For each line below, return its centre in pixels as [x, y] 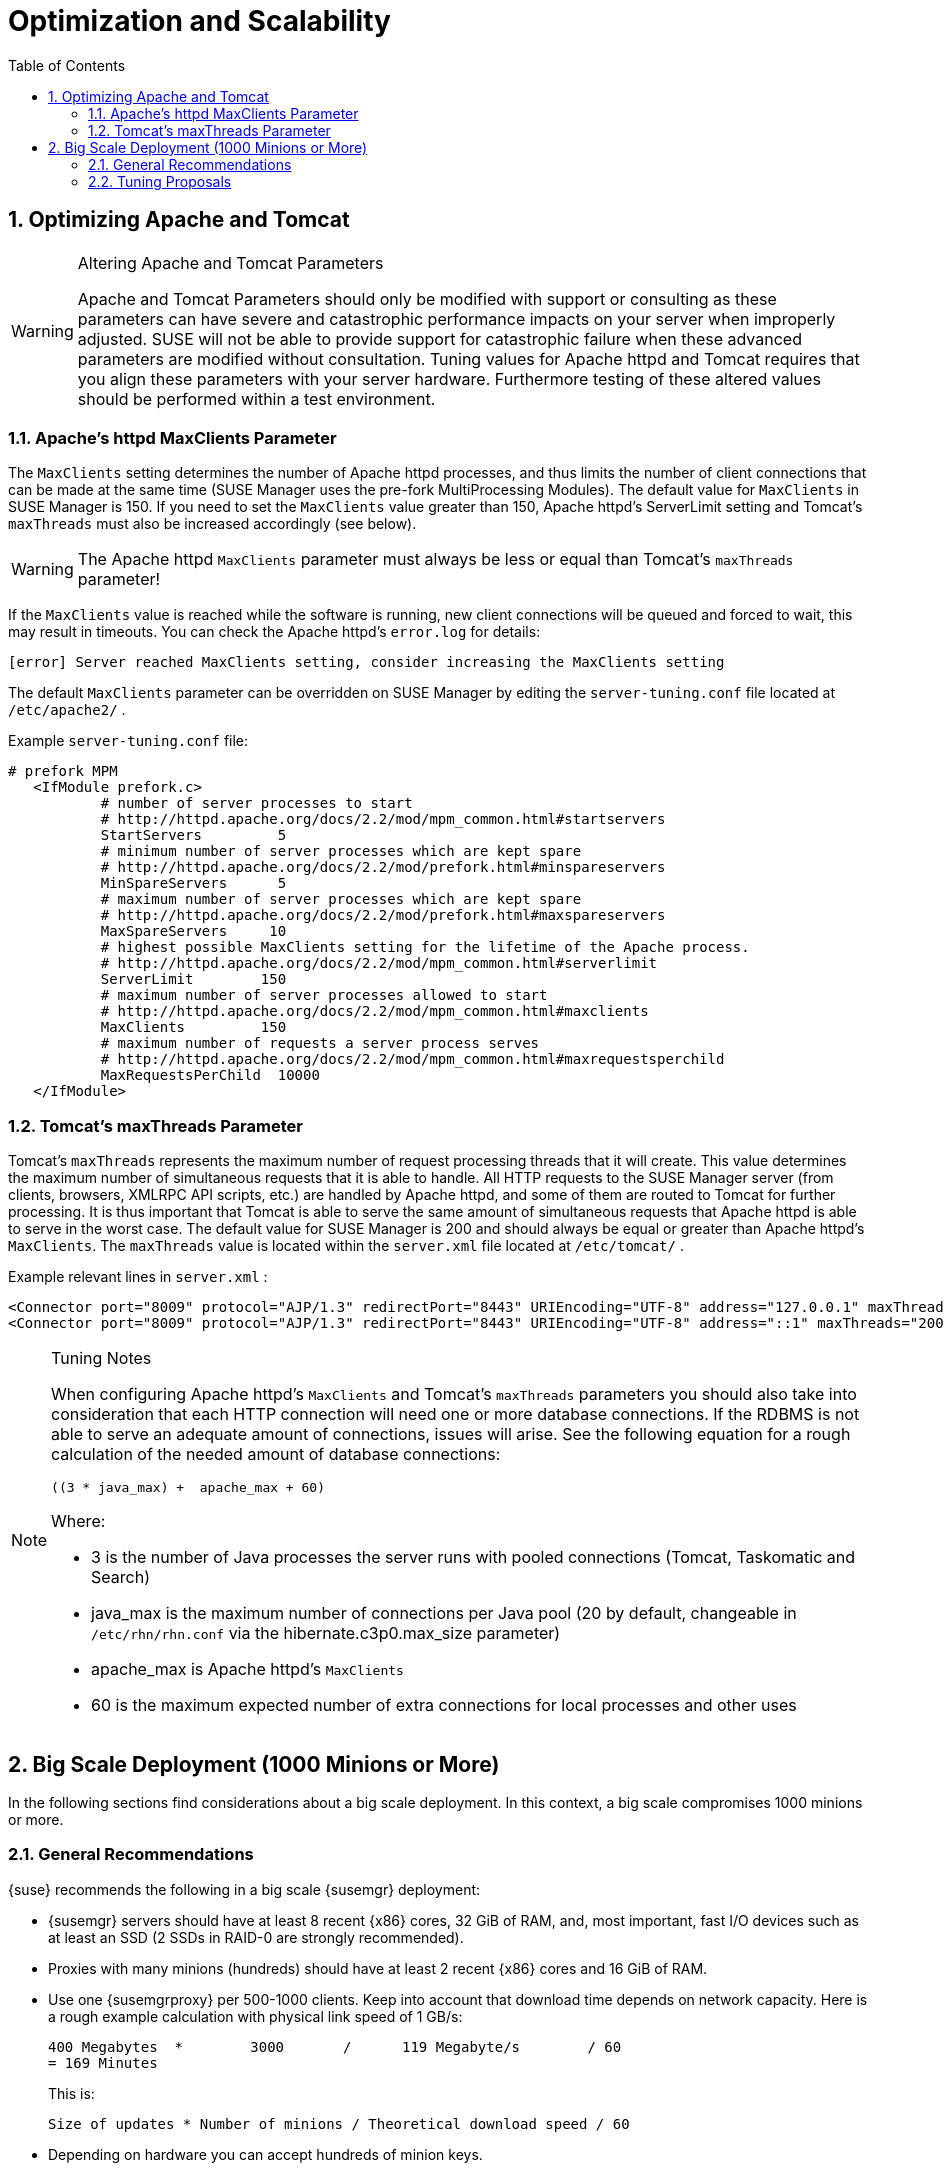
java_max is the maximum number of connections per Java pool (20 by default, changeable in [444, 1613]
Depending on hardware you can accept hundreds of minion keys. [265, 2154]
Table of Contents [67, 65]
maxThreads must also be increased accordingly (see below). [212, 524]
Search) [120, 1577]
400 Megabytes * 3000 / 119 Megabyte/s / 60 [335, 2046]
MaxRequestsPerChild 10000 [210, 1075]
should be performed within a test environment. [256, 398]
